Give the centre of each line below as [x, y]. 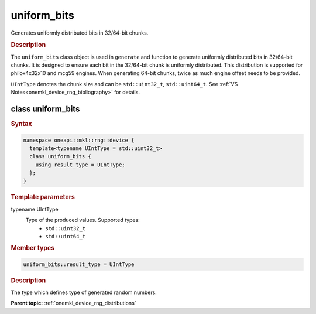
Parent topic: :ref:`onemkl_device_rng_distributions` [74, 303]
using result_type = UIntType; [80, 165]
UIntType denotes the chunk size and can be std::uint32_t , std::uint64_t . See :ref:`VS [124, 84]
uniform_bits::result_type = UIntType [79, 264]
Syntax [21, 124]
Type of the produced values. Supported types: [83, 220]
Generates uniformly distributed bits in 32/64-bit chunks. [80, 33]
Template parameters [43, 197]
